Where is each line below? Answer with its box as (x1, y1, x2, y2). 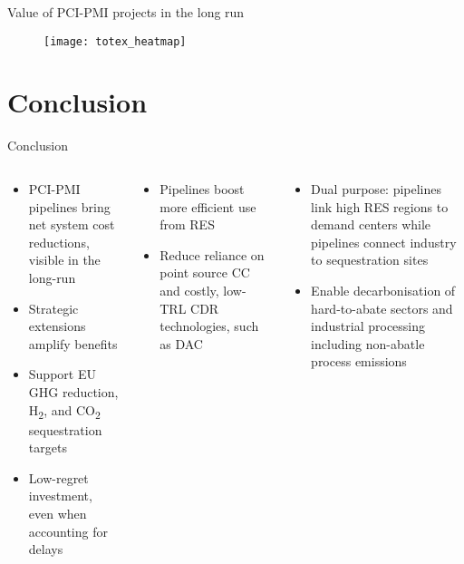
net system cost (28, 215, 115, 234)
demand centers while (311, 215, 431, 234)
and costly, (159, 280, 219, 299)
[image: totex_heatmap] (43, 34, 187, 48)
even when (28, 504, 87, 522)
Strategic (28, 298, 79, 317)
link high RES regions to (311, 197, 449, 216)
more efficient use (159, 197, 256, 216)
